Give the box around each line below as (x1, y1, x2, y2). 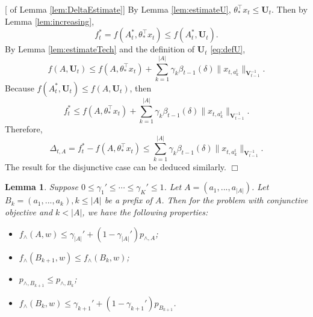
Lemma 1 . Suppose (5, 180, 79, 193)
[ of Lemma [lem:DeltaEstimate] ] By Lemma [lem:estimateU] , (5, 3, 231, 15)
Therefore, (5, 123, 43, 135)
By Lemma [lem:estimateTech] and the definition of (5, 43, 195, 55)
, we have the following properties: (82, 205, 208, 218)
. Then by (271, 3, 308, 15)
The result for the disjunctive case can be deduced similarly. (5, 160, 226, 173)
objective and (5, 205, 53, 218)
